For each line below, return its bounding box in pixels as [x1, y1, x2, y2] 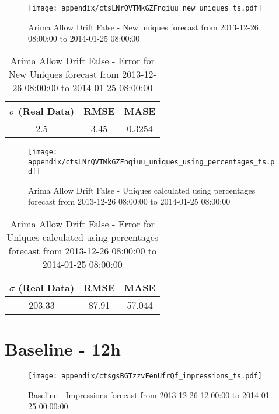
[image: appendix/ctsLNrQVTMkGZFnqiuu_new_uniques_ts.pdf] [28, 4, 262, 12]
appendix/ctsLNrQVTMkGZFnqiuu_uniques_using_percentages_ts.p [28, 157, 275, 166]
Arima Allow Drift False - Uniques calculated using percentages [28, 184, 256, 196]
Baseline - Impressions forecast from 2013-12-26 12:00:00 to [28, 388, 240, 401]
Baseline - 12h [5, 337, 121, 361]
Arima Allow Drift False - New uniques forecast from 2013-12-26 [28, 20, 259, 33]
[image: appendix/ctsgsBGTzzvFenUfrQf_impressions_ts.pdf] [28, 372, 262, 381]
